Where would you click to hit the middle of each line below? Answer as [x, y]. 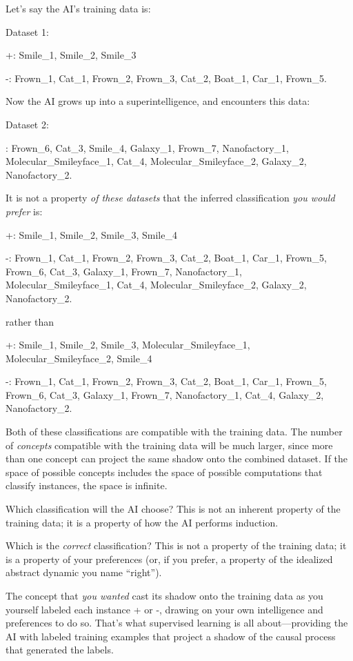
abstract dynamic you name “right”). [84, 572]
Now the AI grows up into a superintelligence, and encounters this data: [158, 101]
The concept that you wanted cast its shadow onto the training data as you [164, 595]
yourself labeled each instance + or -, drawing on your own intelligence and [164, 609]
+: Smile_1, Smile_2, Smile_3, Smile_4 [91, 234]
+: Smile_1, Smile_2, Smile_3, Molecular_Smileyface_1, [128, 345]
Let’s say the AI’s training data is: [78, 8]
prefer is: [24, 211]
